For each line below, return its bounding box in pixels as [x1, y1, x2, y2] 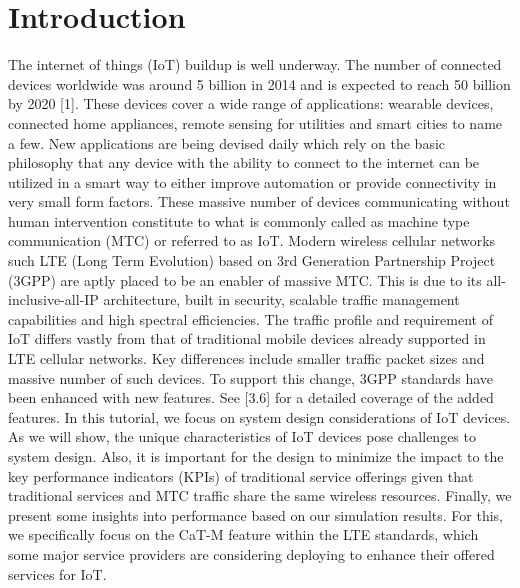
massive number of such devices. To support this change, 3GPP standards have [8, 367, 493, 388]
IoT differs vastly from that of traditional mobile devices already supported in [8, 328, 486, 349]
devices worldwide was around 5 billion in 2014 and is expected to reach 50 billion [8, 73, 511, 94]
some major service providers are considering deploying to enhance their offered [8, 543, 495, 564]
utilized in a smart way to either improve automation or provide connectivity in [8, 171, 497, 192]
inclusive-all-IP [8, 289, 99, 310]
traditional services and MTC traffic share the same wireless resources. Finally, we [8, 485, 512, 506]
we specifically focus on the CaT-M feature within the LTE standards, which [8, 524, 479, 545]
